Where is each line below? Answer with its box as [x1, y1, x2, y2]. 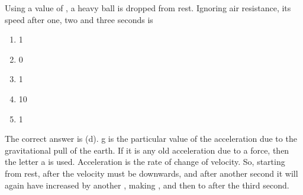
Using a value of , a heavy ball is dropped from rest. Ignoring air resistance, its [5, 2, 291, 14]
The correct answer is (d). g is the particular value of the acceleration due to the [5, 132, 297, 145]
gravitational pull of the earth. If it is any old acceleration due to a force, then [5, 144, 289, 156]
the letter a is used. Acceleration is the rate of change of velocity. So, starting [5, 155, 285, 168]
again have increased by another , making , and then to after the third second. [5, 178, 289, 191]
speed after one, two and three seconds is [5, 13, 153, 25]
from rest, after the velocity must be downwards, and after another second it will [5, 167, 298, 179]
